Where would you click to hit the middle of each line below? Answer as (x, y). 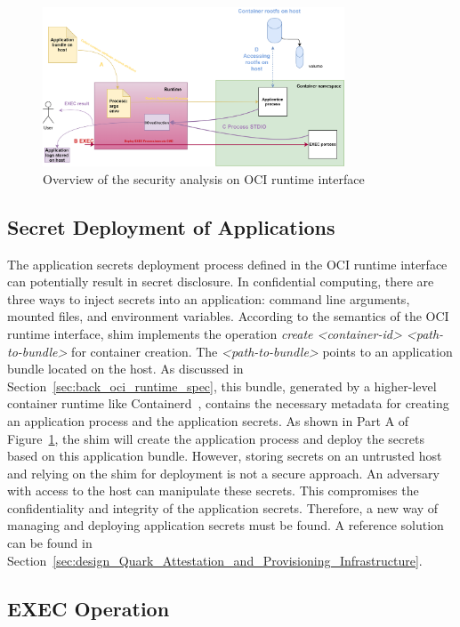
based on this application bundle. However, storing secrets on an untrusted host (225, 456)
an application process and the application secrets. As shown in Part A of (208, 420)
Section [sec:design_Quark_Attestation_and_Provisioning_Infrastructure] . (215, 560)
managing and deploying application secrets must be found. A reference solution (226, 525)
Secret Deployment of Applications (171, 226)
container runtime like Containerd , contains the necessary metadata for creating (228, 403)
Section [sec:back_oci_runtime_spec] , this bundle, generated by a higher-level (222, 386)
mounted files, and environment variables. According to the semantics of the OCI (228, 316)
